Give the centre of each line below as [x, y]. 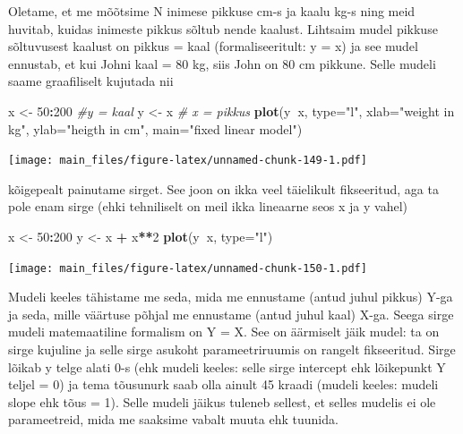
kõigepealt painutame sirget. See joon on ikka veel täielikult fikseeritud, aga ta [223, 188]
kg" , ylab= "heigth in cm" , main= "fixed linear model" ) [155, 128]
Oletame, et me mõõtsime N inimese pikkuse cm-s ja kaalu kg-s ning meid [212, 11]
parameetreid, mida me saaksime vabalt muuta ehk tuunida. [173, 419]
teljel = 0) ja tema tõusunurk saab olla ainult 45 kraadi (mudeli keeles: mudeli [223, 384]
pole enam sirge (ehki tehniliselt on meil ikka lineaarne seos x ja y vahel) [208, 206]
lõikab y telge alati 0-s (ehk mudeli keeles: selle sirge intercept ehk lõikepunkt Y [227, 366]
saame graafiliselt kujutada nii [91, 81]
